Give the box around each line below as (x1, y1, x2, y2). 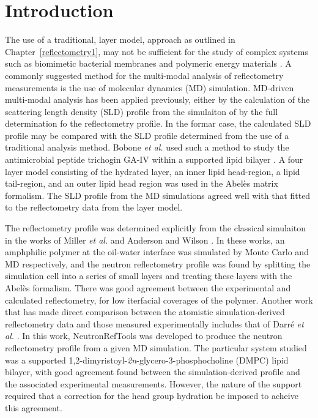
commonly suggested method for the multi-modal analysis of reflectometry (5, 69, 284, 81)
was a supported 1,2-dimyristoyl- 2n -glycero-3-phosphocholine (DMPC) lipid (5, 353, 289, 366)
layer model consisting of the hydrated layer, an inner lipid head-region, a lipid (5, 165, 300, 177)
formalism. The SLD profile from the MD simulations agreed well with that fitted (5, 188, 311, 201)
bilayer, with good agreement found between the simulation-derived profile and (5, 365, 300, 378)
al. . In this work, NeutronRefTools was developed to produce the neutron (5, 329, 283, 342)
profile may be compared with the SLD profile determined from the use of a (5, 129, 289, 141)
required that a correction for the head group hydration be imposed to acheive (5, 389, 298, 402)
